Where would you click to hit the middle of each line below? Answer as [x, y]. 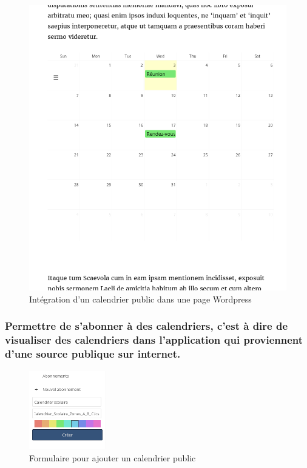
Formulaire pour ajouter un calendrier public [113, 457]
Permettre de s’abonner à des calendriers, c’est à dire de [147, 326]
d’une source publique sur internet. [93, 354]
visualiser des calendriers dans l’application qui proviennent [154, 340]
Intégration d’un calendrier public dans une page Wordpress [140, 299]
